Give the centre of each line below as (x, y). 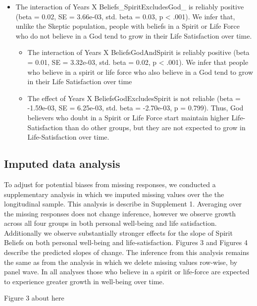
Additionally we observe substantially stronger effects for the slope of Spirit (118, 232)
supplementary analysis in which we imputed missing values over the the (114, 194)
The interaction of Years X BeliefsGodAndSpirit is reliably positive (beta (138, 52)
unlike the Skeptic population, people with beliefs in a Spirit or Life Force (128, 26)
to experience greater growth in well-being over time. (84, 281)
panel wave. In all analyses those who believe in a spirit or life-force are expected (127, 272)
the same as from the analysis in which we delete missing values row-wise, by (121, 262)
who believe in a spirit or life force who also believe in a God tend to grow (140, 72)
